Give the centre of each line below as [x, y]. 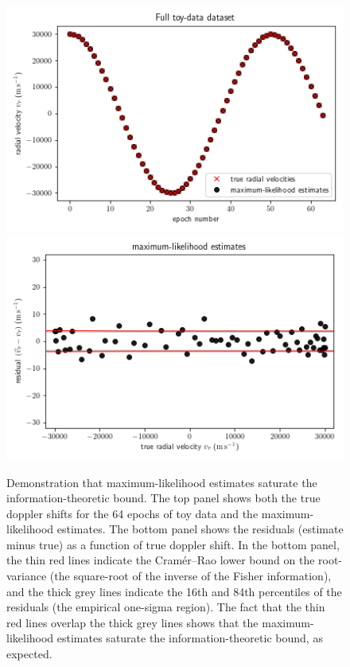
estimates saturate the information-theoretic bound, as [190, 638]
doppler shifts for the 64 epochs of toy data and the [132, 513]
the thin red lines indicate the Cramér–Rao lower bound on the [161, 560]
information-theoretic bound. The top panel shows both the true [163, 498]
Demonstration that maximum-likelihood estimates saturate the [162, 482]
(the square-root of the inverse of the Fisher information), [191, 576]
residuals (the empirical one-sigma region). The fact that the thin [166, 607]
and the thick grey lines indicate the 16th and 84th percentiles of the [174, 591]
